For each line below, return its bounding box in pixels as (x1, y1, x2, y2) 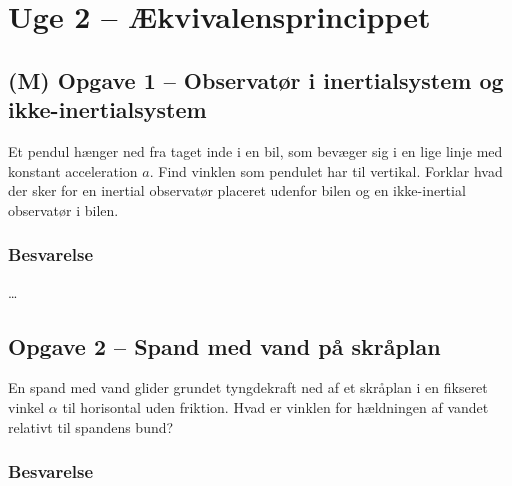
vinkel (8, 396, 45, 417)
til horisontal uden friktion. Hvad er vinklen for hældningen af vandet (62, 396, 489, 417)
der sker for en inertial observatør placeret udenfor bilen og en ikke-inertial (8, 180, 466, 201)
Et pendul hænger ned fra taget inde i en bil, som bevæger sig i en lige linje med (8, 140, 503, 161)
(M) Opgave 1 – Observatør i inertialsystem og (8, 64, 504, 95)
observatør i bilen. (8, 199, 119, 220)
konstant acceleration (8, 160, 138, 181)
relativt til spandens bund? (8, 416, 174, 437)
